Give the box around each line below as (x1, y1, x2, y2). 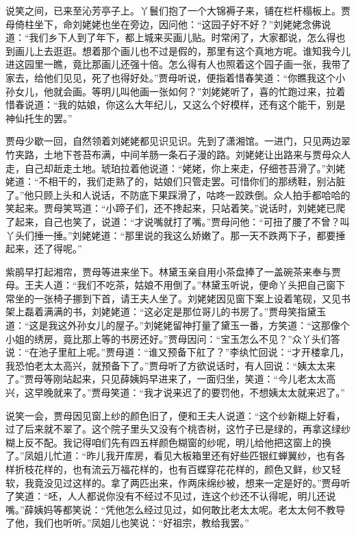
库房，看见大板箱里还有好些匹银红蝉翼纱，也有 (125, 448, 336, 463)
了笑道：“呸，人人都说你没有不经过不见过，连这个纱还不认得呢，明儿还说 (5, 489, 336, 503)
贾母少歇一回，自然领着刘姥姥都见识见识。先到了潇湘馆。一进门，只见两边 (5, 134, 341, 148)
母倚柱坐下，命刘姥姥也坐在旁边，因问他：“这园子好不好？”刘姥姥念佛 (5, 16, 322, 31)
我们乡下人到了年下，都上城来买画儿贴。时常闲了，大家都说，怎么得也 (29, 30, 346, 45)
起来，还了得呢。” (5, 241, 82, 256)
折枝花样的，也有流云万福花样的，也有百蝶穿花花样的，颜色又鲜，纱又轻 (14, 462, 341, 476)
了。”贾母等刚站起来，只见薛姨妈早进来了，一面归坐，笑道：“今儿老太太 (5, 372, 327, 386)
